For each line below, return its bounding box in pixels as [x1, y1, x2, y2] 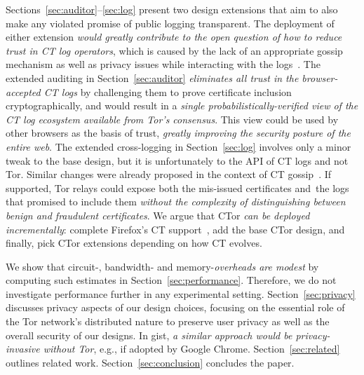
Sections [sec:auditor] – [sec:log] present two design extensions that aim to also [6, 2, 338, 16]
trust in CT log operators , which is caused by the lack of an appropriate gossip [6, 43, 343, 57]
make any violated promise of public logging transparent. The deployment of [6, 15, 335, 30]
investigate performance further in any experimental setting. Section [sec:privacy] [6, 286, 356, 301]
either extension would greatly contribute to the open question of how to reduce [6, 29, 342, 44]
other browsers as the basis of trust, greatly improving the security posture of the [6, 125, 351, 140]
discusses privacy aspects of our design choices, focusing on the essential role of [6, 300, 345, 315]
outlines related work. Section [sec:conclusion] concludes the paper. [6, 355, 295, 369]
